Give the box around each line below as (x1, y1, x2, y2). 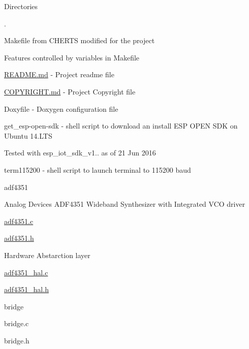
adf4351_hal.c (4, 267, 48, 277)
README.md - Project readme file (4, 69, 114, 80)
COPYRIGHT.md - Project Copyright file (4, 86, 136, 97)
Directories (4, 1, 38, 11)
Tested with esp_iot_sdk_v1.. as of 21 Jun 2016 (4, 147, 156, 158)
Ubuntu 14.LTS (4, 130, 52, 141)
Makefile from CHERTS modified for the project (4, 35, 155, 46)
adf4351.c (4, 215, 34, 226)
